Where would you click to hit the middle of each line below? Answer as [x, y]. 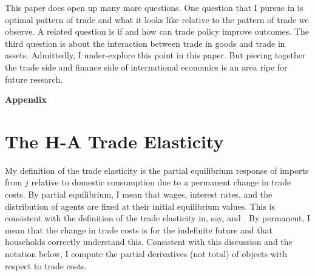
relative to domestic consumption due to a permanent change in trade [161, 182]
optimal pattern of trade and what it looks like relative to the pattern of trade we [157, 19]
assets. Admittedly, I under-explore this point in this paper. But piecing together [155, 55]
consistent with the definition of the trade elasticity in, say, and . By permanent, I [158, 218]
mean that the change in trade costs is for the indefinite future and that [139, 229]
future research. [34, 79]
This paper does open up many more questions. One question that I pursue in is [154, 7]
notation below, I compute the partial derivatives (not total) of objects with [146, 254]
